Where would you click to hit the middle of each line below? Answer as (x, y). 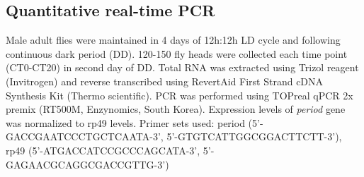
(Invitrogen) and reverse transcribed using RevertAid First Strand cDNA (165, 81)
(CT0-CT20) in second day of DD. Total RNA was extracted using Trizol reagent (182, 67)
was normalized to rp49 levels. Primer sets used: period (125, 122)
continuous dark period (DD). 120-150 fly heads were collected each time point (177, 53)
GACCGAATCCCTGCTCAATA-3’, (85, 136)
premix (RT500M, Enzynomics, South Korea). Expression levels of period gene (176, 109)
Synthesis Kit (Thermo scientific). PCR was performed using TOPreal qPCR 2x (180, 95)
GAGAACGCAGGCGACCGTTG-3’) (87, 164)
